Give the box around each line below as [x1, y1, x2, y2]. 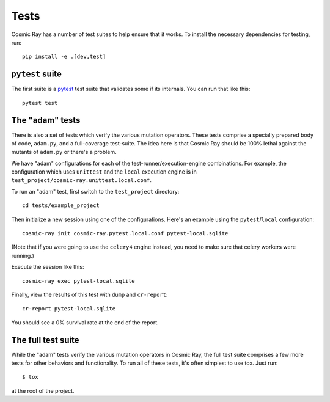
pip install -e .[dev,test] [22, 53, 106, 60]
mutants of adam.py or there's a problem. [11, 148, 117, 156]
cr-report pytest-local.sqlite [22, 305, 116, 312]
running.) [11, 252, 35, 259]
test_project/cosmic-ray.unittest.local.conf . [11, 177, 152, 184]
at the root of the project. [11, 387, 75, 394]
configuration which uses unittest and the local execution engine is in [11, 168, 197, 175]
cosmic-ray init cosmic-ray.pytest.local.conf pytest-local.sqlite [22, 230, 229, 237]
